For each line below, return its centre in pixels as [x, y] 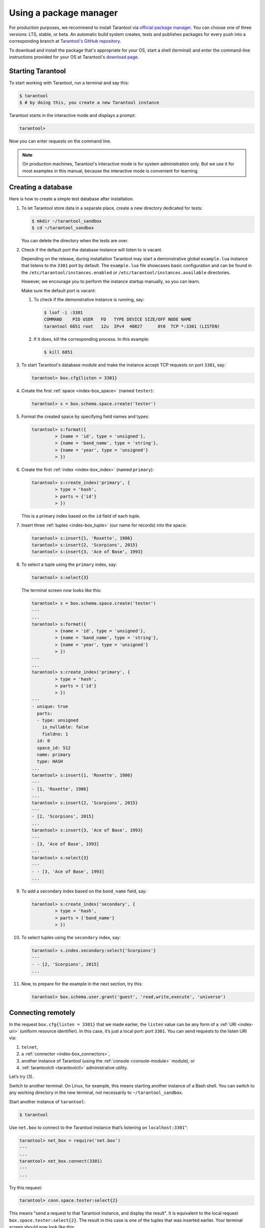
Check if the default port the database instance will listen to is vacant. [92, 250]
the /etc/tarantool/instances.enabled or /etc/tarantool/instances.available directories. [126, 272]
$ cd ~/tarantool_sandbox [63, 228]
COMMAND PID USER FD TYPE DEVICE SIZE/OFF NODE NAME [118, 320]
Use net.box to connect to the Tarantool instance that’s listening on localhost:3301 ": [99, 1127]
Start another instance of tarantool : [47, 1102]
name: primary [54, 754]
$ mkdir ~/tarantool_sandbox [67, 221]
